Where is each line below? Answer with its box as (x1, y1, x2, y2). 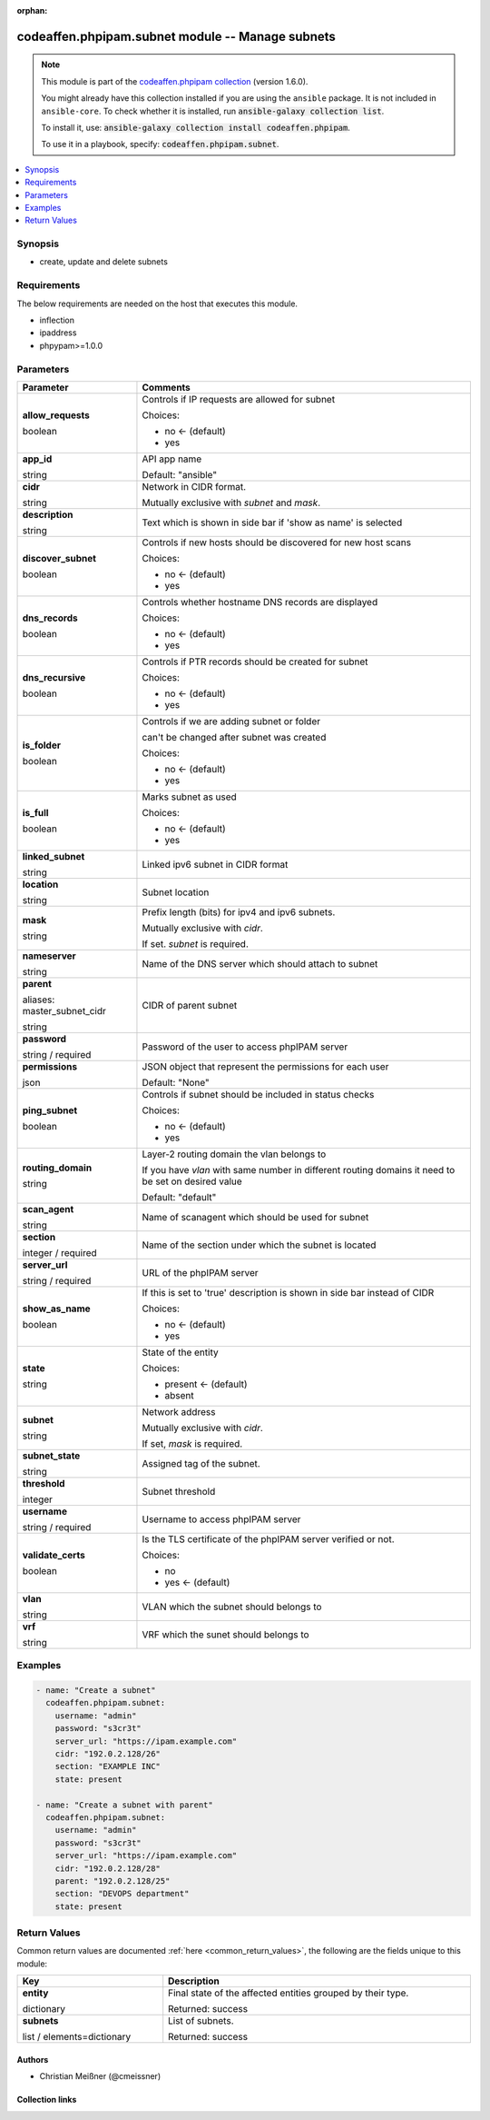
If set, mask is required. (142, 1437, 243, 1449)
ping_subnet (22, 1104, 78, 1117)
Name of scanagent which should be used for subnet (142, 1210, 369, 1223)
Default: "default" (142, 1190, 217, 1203)
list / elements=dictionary (22, 2031, 132, 2044)
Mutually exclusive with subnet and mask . (142, 496, 321, 509)
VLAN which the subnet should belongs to (142, 1600, 322, 1613)
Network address (142, 1405, 216, 1418)
